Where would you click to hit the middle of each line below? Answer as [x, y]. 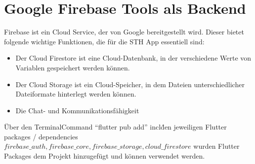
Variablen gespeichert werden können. [73, 67]
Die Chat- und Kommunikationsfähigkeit [77, 110]
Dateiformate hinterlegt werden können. [76, 94]
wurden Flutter [216, 146]
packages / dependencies [41, 136]
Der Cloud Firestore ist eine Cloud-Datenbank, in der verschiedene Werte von [133, 58]
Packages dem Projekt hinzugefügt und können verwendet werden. [105, 156]
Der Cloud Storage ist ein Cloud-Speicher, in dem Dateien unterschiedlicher [130, 84]
